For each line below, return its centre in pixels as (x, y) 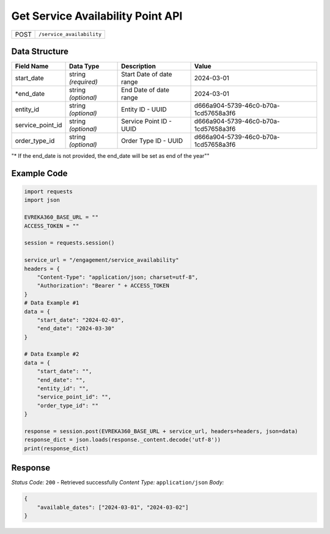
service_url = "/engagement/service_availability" (102, 260)
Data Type (84, 66)
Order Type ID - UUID (152, 141)
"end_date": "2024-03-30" (76, 328)
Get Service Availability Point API (97, 16)
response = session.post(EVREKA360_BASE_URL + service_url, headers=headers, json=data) (161, 431)
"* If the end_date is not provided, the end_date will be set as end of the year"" (111, 156)
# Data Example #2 (52, 354)
